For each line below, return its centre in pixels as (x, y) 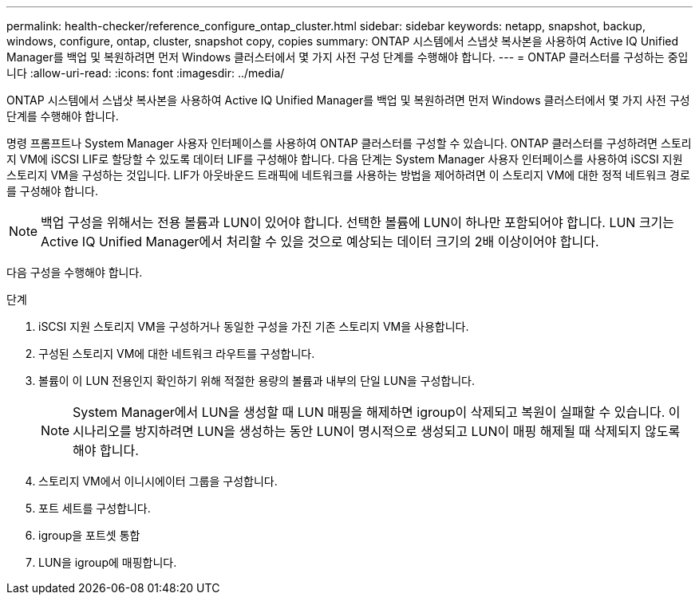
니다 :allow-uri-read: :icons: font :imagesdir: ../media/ (146, 73)
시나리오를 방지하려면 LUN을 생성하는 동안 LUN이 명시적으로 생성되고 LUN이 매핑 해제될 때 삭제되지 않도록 (377, 431)
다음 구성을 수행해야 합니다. (75, 272)
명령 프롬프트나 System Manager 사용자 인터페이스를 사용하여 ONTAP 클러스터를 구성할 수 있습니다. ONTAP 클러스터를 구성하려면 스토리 (349, 143)
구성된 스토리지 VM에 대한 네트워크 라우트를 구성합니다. (177, 354)
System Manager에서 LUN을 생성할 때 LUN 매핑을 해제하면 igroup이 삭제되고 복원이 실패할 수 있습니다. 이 (377, 412)
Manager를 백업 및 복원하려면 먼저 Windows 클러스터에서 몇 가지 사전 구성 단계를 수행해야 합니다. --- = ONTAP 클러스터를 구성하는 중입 (348, 57)
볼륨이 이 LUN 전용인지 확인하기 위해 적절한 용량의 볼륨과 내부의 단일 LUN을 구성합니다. (257, 381)
